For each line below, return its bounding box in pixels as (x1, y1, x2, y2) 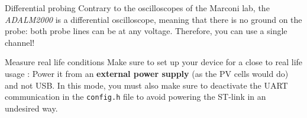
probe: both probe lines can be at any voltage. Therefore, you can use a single (5, 25, 287, 37)
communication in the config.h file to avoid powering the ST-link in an (5, 90, 266, 103)
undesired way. (5, 102, 58, 114)
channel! (5, 36, 35, 48)
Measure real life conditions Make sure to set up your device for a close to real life (5, 56, 303, 68)
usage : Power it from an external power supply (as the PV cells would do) (5, 67, 289, 79)
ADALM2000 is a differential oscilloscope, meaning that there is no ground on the (5, 13, 302, 25)
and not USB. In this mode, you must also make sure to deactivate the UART (5, 79, 288, 91)
